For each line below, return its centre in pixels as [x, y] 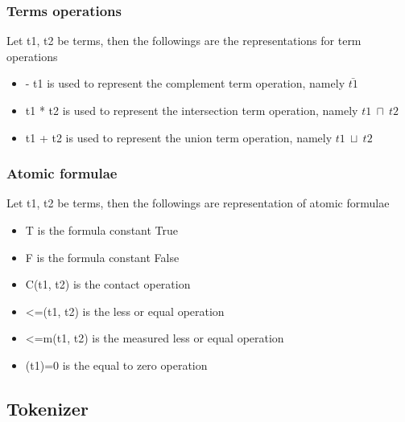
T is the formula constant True [102, 230]
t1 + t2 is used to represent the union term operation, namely [179, 137]
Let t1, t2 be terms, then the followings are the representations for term [184, 41]
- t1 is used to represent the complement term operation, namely [185, 83]
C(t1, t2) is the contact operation [108, 284]
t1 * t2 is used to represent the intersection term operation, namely [192, 110]
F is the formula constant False [102, 257]
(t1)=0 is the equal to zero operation [116, 365]
